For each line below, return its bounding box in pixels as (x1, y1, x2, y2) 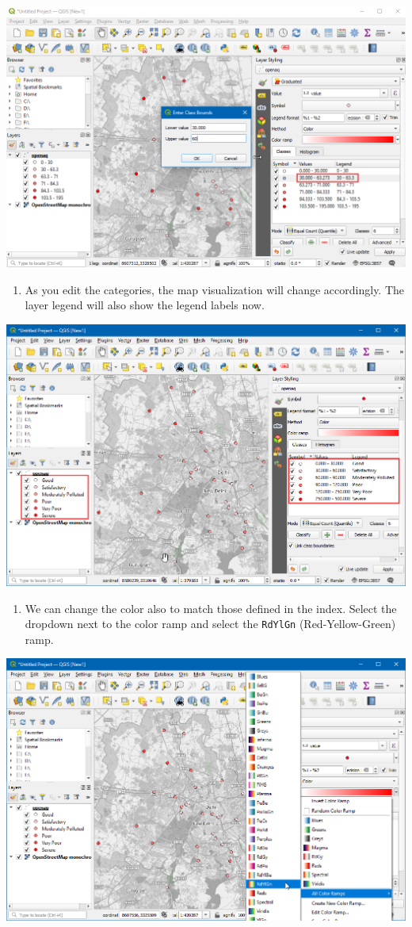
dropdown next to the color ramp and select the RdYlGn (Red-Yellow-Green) (25, 615, 396, 632)
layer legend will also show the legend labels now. (25, 297, 265, 313)
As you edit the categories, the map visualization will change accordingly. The (25, 281, 405, 297)
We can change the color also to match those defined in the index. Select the (25, 599, 397, 616)
